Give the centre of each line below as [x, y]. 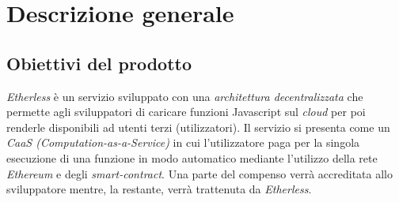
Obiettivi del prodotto [99, 63]
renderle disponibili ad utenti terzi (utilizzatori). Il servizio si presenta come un [198, 127]
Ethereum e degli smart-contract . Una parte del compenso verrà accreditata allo [199, 173]
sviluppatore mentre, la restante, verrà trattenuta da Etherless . [159, 189]
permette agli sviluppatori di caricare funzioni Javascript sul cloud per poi [186, 112]
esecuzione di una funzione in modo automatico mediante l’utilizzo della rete [192, 157]
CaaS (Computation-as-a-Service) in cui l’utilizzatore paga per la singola [183, 142]
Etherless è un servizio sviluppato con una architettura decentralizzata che [185, 96]
